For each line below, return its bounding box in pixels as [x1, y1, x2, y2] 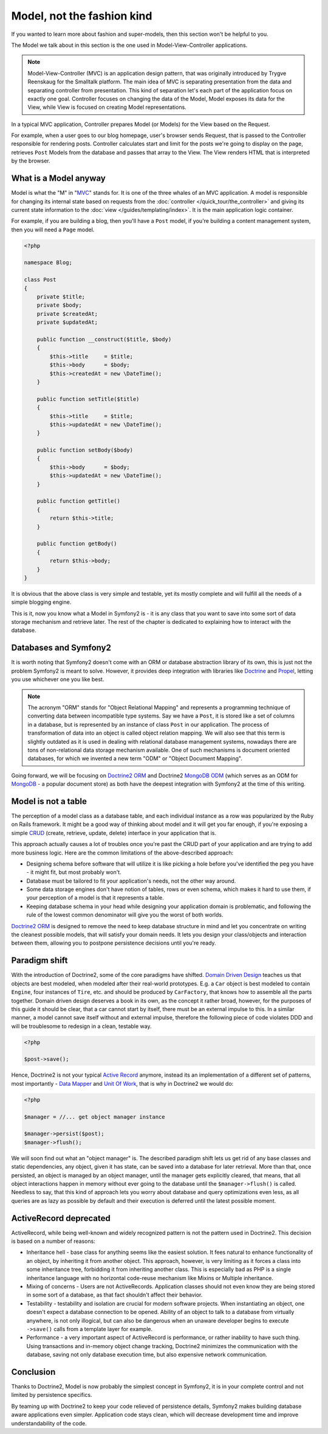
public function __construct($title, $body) [36, 335, 172, 343]
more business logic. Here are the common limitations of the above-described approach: [11, 849, 234, 856]
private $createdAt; [36, 310, 98, 317]
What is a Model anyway [11, 173, 106, 184]
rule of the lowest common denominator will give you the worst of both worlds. [26, 911, 224, 918]
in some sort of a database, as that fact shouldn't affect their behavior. [26, 1291, 203, 1299]
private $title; [36, 293, 85, 301]
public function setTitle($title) [36, 396, 140, 402]
